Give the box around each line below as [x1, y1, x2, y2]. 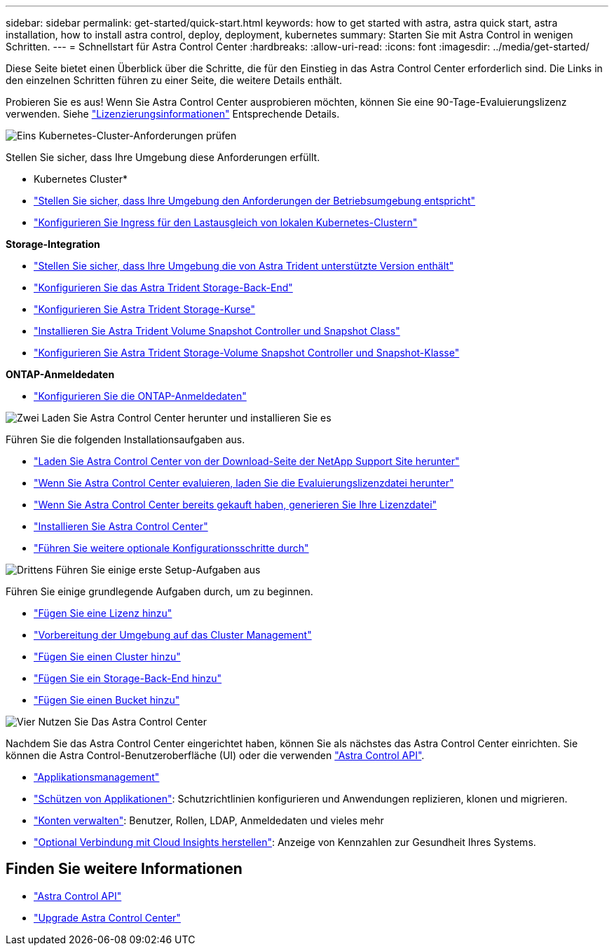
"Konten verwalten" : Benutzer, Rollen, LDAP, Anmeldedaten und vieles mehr [34, 814, 384, 826]
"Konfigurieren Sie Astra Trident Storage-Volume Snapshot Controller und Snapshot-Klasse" [34, 347, 460, 359]
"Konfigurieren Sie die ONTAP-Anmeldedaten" [34, 390, 247, 402]
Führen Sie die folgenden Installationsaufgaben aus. [6, 433, 245, 445]
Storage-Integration [6, 238, 100, 250]
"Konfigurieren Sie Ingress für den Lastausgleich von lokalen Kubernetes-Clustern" [34, 216, 418, 228]
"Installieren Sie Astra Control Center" [34, 520, 208, 532]
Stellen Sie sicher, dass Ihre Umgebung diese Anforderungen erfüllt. [6, 151, 320, 163]
